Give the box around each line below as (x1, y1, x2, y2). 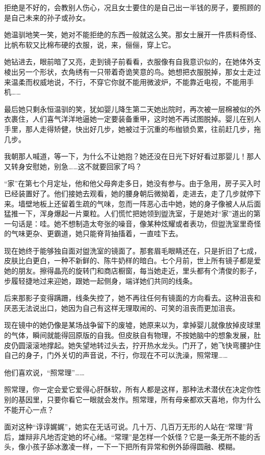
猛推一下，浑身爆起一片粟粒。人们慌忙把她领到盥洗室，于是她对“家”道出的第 (4, 208, 261, 219)
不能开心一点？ (4, 404, 54, 415)
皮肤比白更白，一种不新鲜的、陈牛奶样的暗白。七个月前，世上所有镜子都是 (4, 255, 254, 266)
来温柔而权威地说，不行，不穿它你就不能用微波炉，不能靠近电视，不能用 (4, 76, 247, 87)
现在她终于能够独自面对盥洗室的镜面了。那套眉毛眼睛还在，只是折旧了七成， (4, 245, 261, 256)
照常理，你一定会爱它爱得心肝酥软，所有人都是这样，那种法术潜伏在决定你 (4, 384, 254, 395)
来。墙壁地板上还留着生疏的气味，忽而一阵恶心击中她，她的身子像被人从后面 (4, 198, 261, 209)
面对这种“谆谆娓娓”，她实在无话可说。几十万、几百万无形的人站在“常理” (4, 421, 246, 432)
